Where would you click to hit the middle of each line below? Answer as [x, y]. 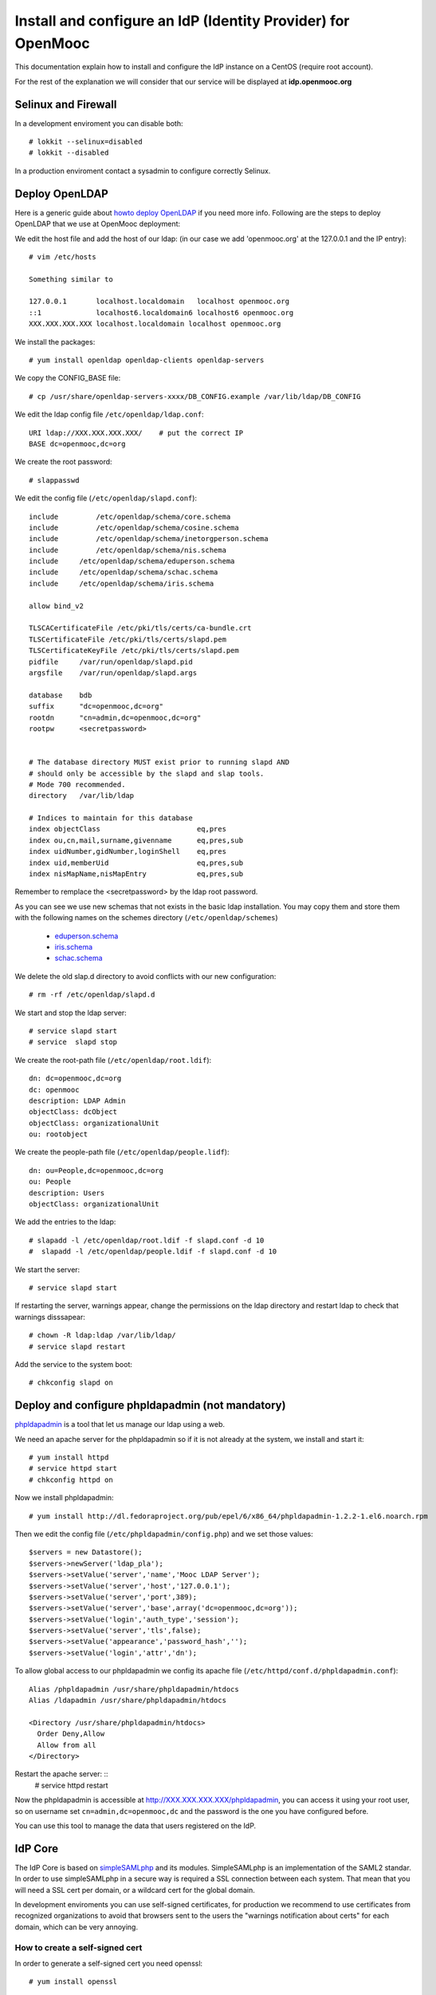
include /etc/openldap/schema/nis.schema [128, 550]
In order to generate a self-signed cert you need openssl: [109, 1963]
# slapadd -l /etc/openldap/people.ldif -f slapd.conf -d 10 [153, 1252]
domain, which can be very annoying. [77, 1926]
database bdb [61, 695]
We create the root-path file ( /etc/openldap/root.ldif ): [113, 1060]
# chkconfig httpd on [71, 1479]
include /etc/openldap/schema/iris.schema [122, 583]
